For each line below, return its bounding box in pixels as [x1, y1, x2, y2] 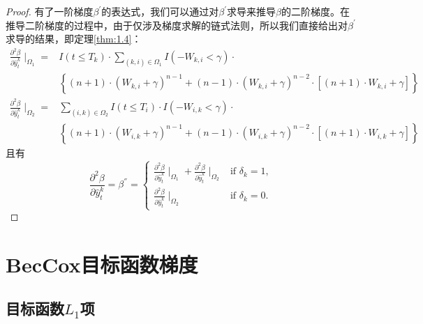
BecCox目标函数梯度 [6, 249, 198, 278]
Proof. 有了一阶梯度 [6, 4, 94, 18]
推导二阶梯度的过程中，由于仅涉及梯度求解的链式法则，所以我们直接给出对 [6, 17, 348, 32]
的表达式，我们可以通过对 [101, 4, 219, 18]
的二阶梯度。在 [281, 4, 350, 18]
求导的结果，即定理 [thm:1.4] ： [6, 31, 142, 46]
